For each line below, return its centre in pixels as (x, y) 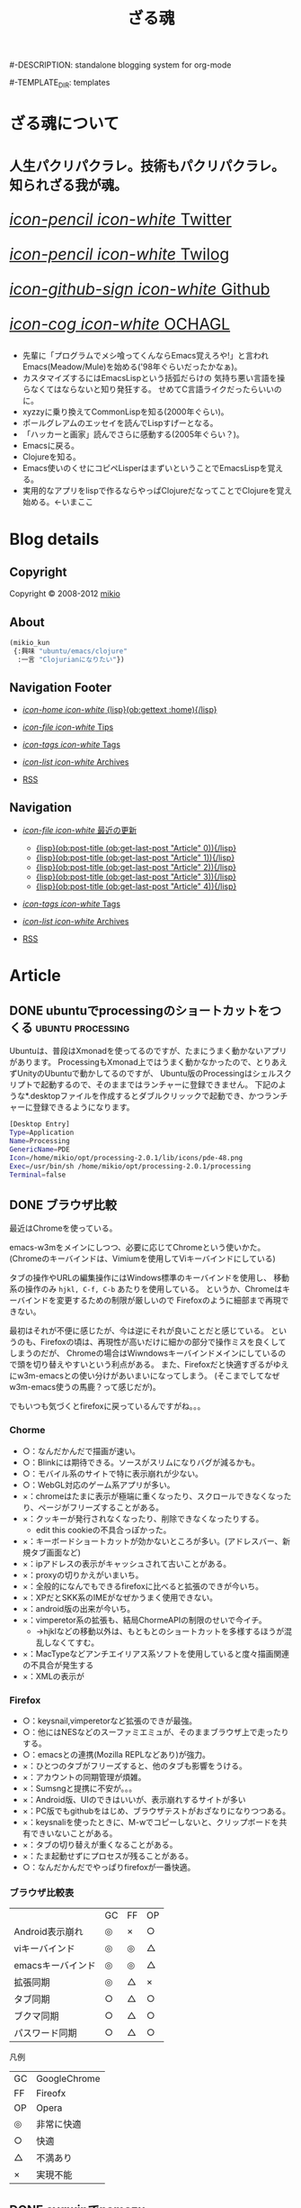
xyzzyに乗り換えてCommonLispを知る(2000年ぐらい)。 (125, 412)
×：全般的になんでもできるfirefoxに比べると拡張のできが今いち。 (142, 1586)
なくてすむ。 (75, 1642)
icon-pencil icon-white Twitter (120, 219)
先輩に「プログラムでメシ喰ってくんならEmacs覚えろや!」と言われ (146, 356)
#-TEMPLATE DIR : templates (60, 84)
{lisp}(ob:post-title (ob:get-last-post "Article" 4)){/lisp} (136, 886)
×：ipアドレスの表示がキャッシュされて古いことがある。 (127, 1563)
